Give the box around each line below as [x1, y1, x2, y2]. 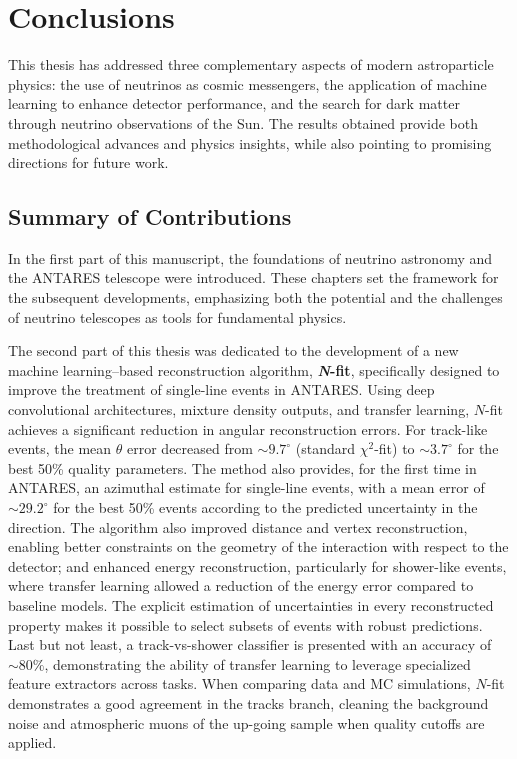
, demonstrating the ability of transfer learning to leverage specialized [44, 653, 471, 674]
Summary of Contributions [8, 201, 292, 232]
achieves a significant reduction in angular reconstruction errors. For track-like [8, 418, 488, 439]
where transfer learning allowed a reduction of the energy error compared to [8, 575, 474, 596]
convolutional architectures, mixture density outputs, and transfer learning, [8, 399, 470, 420]
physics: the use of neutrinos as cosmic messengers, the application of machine [8, 73, 487, 94]
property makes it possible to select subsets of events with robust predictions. [8, 614, 483, 635]
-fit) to [374, 438, 415, 459]
